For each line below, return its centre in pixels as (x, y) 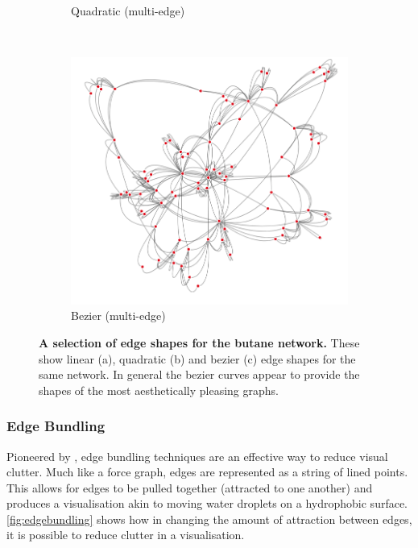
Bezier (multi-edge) (118, 316)
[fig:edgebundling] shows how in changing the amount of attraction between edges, (209, 519)
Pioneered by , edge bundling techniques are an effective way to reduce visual (197, 456)
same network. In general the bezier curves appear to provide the (199, 374)
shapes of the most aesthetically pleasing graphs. (159, 390)
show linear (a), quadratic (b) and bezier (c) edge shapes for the (197, 358)
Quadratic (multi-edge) (128, 10)
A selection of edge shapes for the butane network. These (199, 342)
